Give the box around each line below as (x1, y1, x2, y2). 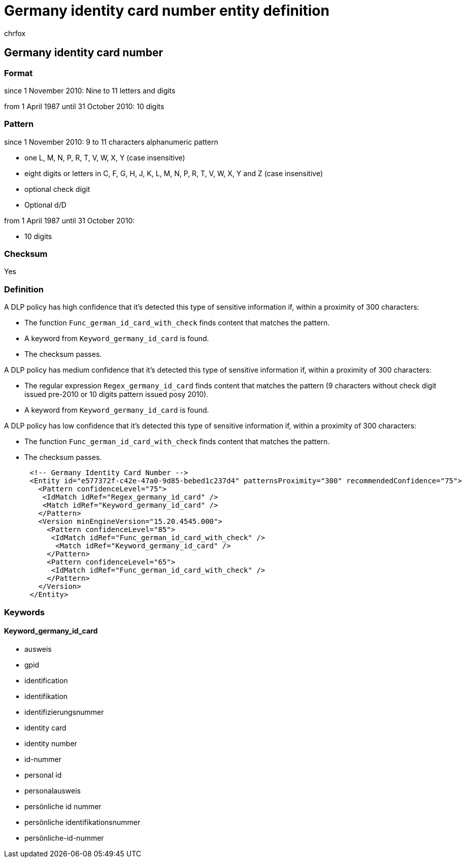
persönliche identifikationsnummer (24, 817, 141, 826)
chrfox (4, 28, 26, 38)
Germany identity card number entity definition (4, 2, 329, 19)
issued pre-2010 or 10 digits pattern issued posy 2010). (24, 390, 209, 399)
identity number (24, 739, 77, 748)
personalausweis (24, 786, 81, 795)
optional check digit (24, 184, 90, 193)
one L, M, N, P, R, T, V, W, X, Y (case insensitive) (24, 153, 185, 162)
